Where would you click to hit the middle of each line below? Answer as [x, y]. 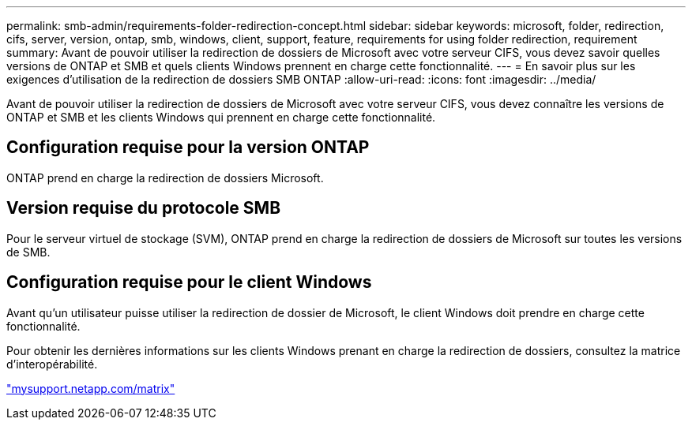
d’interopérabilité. [52, 364]
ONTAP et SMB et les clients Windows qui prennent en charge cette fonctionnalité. [221, 117]
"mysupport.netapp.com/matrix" [91, 388]
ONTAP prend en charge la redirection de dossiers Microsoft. [165, 177]
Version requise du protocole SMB [144, 208]
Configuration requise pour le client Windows [189, 282]
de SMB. [28, 252]
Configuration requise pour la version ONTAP [188, 148]
